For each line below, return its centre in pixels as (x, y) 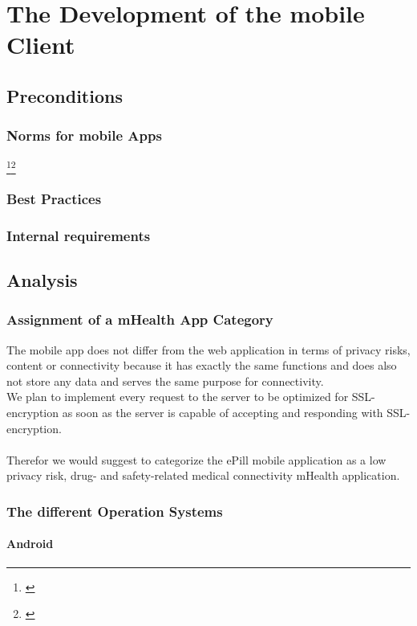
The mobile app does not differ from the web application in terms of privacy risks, (208, 349)
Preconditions (65, 95)
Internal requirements (79, 235)
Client (41, 45)
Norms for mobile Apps (84, 135)
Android (30, 544)
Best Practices (54, 198)
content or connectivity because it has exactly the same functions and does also (202, 365)
